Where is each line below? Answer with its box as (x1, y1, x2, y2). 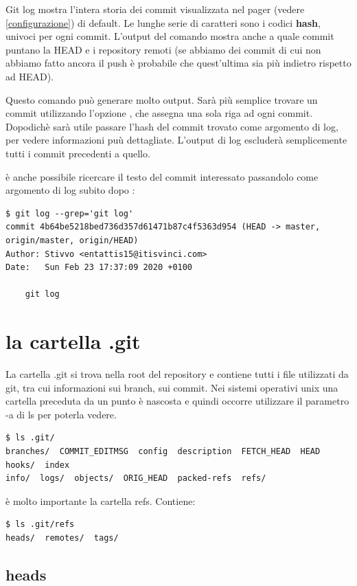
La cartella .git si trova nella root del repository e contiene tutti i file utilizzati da (5, 367, 349, 381)
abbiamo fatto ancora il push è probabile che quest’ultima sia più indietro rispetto (5, 56, 352, 70)
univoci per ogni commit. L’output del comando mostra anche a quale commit (5, 29, 334, 43)
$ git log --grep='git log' (5, 208, 134, 218)
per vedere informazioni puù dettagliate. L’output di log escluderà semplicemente (5, 133, 347, 147)
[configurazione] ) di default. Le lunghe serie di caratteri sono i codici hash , (5, 15, 321, 30)
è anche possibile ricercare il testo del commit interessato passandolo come (5, 169, 319, 183)
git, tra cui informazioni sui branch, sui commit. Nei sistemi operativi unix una (5, 380, 338, 394)
